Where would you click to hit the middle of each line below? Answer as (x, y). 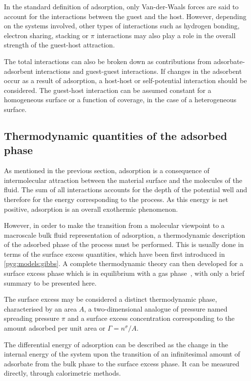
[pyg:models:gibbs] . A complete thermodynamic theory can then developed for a (124, 263)
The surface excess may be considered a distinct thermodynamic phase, (111, 299)
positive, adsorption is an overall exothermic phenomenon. (91, 209)
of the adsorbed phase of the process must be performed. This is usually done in (124, 244)
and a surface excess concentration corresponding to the (151, 318)
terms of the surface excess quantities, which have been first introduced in (115, 254)
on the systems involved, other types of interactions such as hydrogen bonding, (122, 26)
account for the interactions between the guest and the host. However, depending (125, 16)
